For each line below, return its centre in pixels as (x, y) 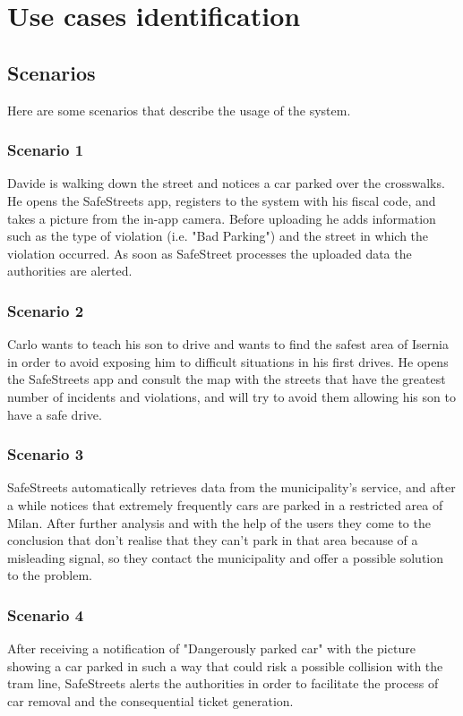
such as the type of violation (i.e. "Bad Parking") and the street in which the (218, 236)
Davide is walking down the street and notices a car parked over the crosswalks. (226, 183)
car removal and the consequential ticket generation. (150, 700)
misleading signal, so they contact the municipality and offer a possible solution (226, 557)
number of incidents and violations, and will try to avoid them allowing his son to (231, 396)
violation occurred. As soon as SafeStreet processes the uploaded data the (210, 253)
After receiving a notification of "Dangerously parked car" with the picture (211, 648)
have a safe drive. (55, 414)
